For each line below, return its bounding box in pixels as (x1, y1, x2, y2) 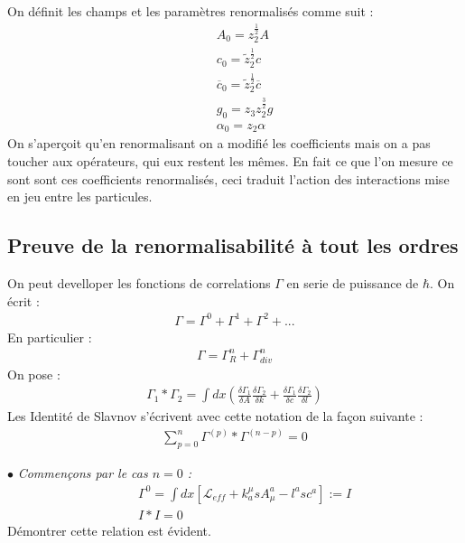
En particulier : (7, 327, 92, 346)
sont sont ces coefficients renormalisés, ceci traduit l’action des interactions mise (7, 169, 450, 188)
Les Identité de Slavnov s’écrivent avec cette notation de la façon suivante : (7, 407, 423, 426)
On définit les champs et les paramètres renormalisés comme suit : (7, 2, 374, 20)
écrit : (7, 291, 40, 310)
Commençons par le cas (17, 463, 148, 482)
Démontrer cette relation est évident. (7, 520, 211, 539)
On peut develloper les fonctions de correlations (7, 274, 271, 293)
